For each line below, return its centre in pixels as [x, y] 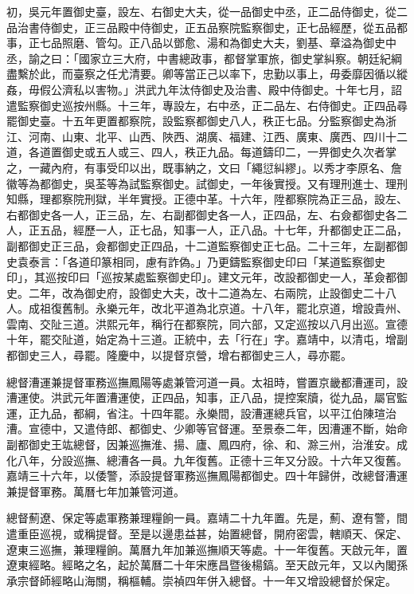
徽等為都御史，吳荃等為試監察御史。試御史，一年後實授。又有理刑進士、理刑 [207, 183]
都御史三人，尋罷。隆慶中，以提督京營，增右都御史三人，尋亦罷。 [179, 355]
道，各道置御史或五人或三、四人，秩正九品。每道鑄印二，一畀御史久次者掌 [201, 152]
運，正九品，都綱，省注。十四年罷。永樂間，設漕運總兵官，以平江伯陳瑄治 [201, 413]
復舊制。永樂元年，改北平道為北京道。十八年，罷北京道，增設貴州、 [229, 308]
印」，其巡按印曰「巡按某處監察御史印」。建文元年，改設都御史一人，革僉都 [201, 277]
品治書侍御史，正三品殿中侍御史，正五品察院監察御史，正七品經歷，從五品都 [207, 27]
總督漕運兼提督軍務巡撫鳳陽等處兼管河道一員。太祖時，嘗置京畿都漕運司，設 [207, 382]
